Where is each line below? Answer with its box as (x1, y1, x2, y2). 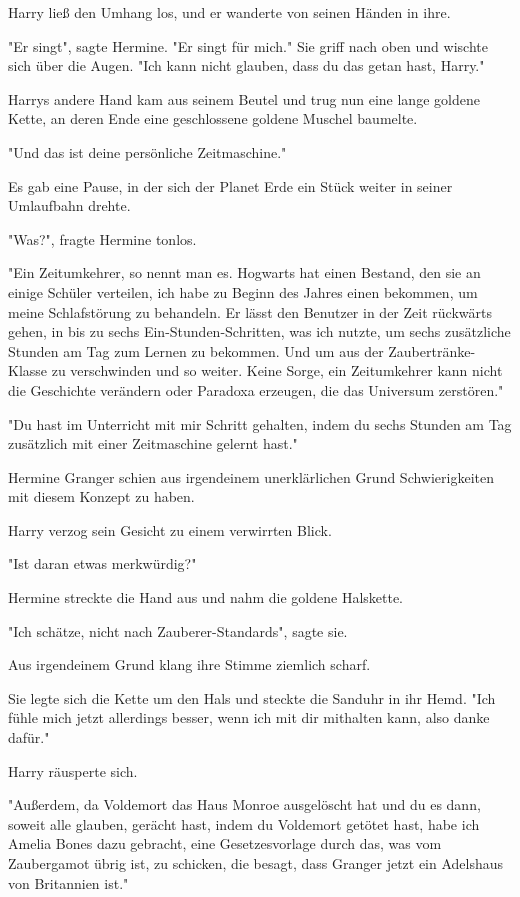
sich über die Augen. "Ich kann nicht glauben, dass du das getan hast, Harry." (8, 55, 485, 76)
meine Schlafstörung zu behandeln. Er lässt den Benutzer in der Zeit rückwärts (8, 301, 492, 322)
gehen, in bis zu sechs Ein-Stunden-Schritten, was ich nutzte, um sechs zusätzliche (8, 321, 511, 342)
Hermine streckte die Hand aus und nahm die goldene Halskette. (8, 587, 404, 608)
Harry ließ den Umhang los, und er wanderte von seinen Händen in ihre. (8, 2, 451, 22)
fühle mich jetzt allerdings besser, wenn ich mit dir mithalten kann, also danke (8, 707, 490, 728)
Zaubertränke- (388, 340, 476, 361)
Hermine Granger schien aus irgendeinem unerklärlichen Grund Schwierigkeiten (8, 466, 495, 487)
